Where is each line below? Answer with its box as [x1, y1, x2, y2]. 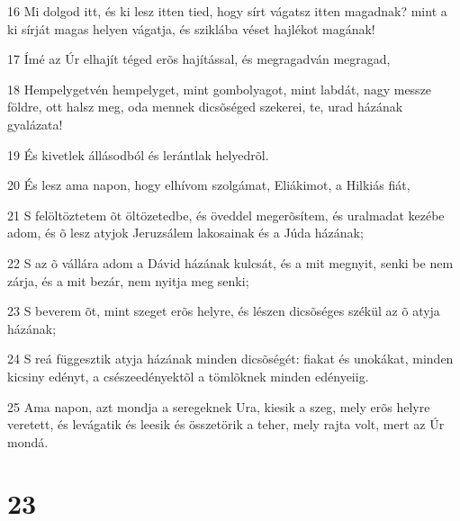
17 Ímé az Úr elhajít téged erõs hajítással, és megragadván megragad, [7, 49, 391, 68]
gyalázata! [7, 114, 63, 133]
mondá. [7, 432, 49, 451]
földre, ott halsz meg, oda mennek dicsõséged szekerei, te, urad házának [7, 97, 403, 116]
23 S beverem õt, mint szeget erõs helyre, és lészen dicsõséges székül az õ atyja [7, 301, 440, 320]
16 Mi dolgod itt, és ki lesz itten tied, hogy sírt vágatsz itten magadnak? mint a [7, 2, 447, 20]
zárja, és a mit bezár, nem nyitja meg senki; [7, 271, 249, 290]
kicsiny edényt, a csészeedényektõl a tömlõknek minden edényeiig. [7, 366, 369, 385]
